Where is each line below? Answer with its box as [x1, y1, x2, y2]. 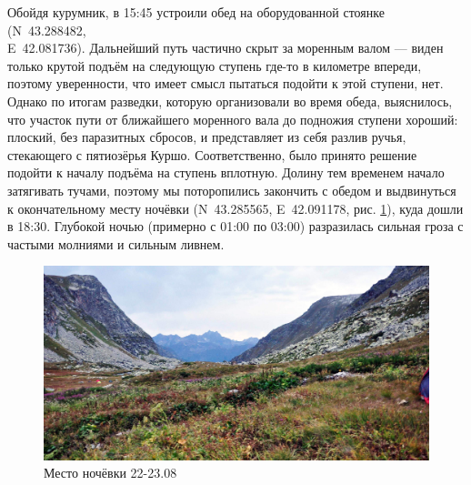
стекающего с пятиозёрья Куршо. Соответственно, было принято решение [7, 145, 417, 164]
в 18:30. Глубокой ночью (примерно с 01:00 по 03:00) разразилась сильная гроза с [7, 217, 464, 236]
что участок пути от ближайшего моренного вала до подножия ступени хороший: [7, 109, 458, 128]
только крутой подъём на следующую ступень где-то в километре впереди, [7, 56, 422, 75]
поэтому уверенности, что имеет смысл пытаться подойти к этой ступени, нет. [7, 74, 444, 93]
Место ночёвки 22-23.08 [44, 463, 177, 482]
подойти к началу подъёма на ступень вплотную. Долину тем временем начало [7, 163, 445, 182]
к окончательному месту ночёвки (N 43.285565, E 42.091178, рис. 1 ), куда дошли [7, 198, 464, 217]
